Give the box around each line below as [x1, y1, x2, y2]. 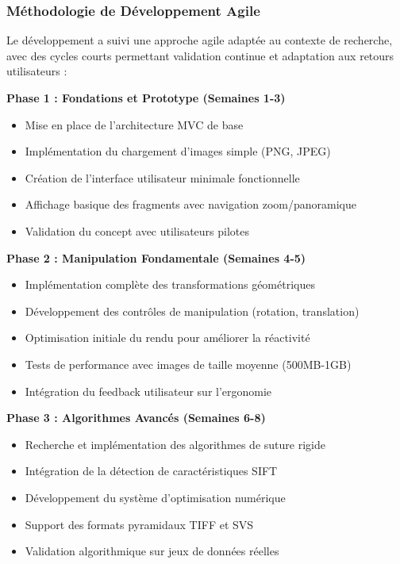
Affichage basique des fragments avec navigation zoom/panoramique [25, 196, 356, 213]
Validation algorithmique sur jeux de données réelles [25, 543, 279, 559]
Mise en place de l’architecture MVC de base [25, 116, 244, 132]
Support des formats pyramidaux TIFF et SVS [25, 516, 254, 532]
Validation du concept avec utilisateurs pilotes [25, 222, 250, 239]
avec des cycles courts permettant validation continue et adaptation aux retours [6, 47, 394, 63]
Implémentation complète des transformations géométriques [25, 276, 315, 293]
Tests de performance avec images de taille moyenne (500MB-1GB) [25, 355, 352, 372]
